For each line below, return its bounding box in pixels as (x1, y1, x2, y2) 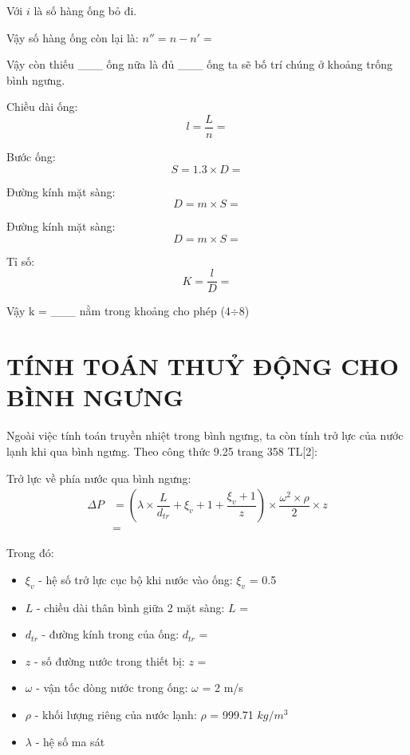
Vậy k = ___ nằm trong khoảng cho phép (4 (6, 302, 231, 319)
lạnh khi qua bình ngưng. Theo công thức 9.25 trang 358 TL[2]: (6, 442, 317, 459)
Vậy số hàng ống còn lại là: (6, 29, 139, 45)
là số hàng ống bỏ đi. (34, 2, 137, 18)
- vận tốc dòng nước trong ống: (36, 679, 188, 696)
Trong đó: (6, 544, 54, 561)
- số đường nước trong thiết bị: (34, 652, 185, 669)
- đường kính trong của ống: (41, 626, 179, 642)
